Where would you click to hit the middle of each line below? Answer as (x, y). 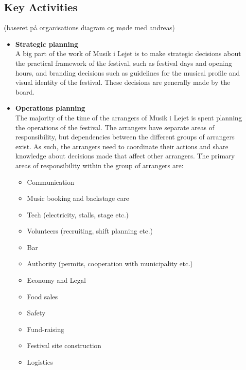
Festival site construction (64, 345)
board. (25, 91)
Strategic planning (47, 44)
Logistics (40, 362)
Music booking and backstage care (78, 198)
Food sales (42, 296)
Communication (51, 182)
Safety (36, 313)
